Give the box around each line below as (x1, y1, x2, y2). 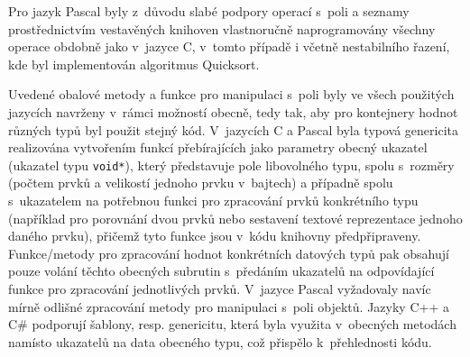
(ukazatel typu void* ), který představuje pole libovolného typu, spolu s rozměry (8, 155, 455, 174)
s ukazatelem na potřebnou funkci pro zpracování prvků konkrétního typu (8, 191, 419, 209)
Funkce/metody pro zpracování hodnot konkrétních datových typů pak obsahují (8, 243, 449, 262)
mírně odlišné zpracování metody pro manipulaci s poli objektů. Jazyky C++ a (8, 297, 449, 316)
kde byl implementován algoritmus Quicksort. (8, 54, 260, 73)
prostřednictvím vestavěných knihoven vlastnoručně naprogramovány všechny (8, 19, 436, 38)
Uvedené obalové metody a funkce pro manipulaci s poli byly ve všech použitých (8, 85, 455, 104)
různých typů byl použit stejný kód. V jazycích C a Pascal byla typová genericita (8, 120, 458, 139)
